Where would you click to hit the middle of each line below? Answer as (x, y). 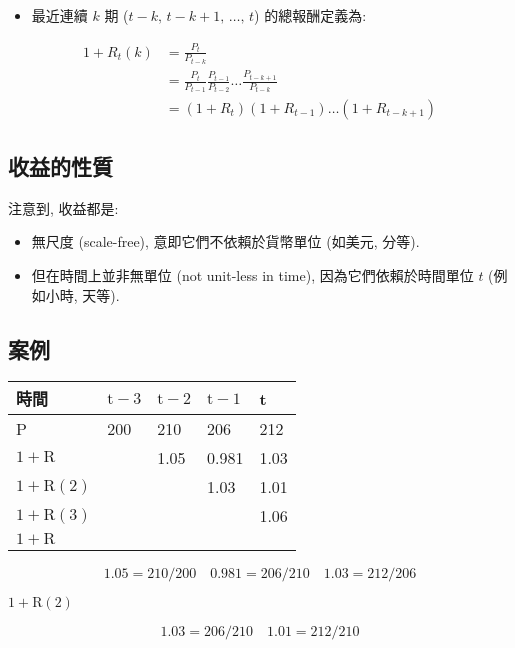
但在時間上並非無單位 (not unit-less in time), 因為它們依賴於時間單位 (252, 274)
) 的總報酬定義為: (310, 15)
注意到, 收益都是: (63, 207)
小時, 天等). (82, 294)
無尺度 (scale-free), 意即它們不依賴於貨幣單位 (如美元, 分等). (225, 241)
